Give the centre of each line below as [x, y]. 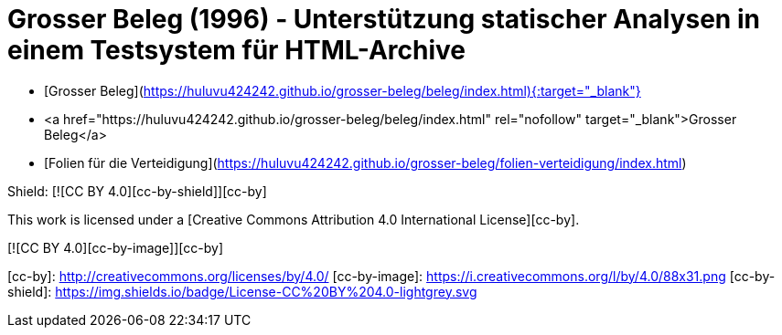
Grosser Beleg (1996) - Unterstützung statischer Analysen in [384, 19]
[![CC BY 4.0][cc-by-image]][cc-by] [115, 247]
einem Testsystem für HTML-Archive [237, 50]
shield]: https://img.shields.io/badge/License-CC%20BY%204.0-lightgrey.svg [242, 291]
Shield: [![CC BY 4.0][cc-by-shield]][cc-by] [137, 191]
